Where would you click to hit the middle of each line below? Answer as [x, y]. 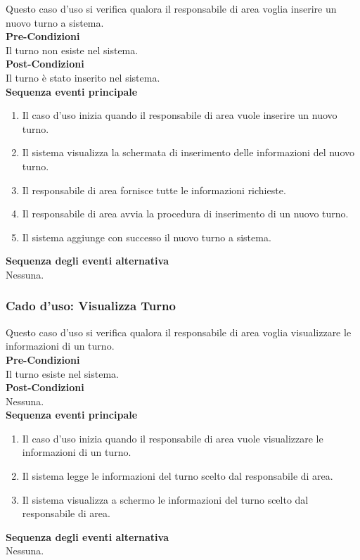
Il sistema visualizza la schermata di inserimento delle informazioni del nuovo [188, 152]
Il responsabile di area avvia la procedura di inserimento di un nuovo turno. [185, 214]
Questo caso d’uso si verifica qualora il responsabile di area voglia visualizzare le [179, 332]
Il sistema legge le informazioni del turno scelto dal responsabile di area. [178, 476]
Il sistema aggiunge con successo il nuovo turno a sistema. [147, 237]
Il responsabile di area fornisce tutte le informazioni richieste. [154, 190]
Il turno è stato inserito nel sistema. [83, 77]
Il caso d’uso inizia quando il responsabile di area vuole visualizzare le [173, 438]
